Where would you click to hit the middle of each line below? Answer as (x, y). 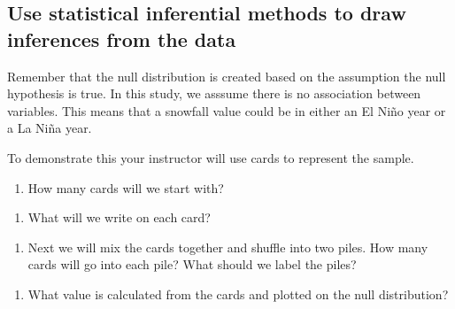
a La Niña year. (50, 128)
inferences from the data (122, 39)
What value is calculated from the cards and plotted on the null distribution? (238, 294)
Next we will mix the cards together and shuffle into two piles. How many (228, 247)
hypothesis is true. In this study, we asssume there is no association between (214, 93)
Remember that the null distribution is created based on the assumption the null (227, 76)
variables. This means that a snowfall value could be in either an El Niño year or (227, 110)
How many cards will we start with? (126, 187)
